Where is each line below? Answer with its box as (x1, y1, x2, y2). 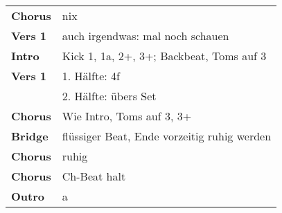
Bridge (11, 128, 49, 144)
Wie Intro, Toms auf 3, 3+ (62, 108, 192, 124)
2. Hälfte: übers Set (62, 88, 157, 104)
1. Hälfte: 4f (62, 68, 120, 84)
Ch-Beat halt (62, 168, 126, 184)
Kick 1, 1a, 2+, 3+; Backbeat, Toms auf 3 (62, 48, 267, 64)
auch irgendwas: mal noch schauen (62, 28, 229, 44)
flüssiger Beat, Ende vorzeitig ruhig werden (62, 128, 272, 144)
